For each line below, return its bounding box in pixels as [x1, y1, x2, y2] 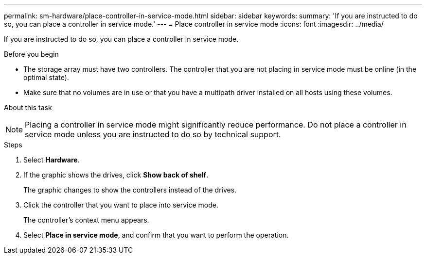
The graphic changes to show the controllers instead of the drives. [23, 186, 237, 194]
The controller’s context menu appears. [23, 216, 149, 224]
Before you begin [4, 50, 59, 58]
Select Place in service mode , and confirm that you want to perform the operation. [23, 231, 289, 239]
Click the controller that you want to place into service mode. [23, 201, 218, 209]
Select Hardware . [23, 156, 80, 164]
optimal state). [23, 73, 69, 81]
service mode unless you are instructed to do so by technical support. [25, 129, 281, 139]
